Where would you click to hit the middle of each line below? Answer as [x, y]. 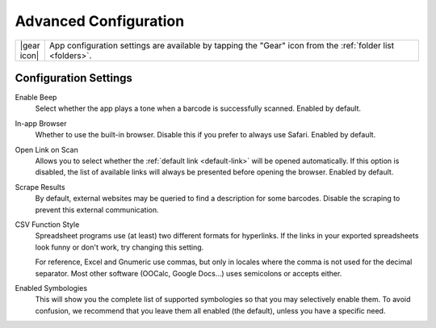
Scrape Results [40, 187]
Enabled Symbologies [51, 288]
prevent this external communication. [97, 209]
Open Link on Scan [46, 149]
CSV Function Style [47, 224]
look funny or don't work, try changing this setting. [119, 247]
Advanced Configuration [100, 21]
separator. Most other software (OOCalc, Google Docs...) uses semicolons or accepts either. [189, 273]
